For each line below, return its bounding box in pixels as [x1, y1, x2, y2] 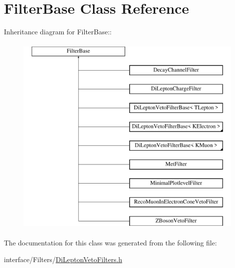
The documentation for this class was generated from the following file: [4, 238, 217, 248]
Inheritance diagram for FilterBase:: [4, 27, 112, 37]
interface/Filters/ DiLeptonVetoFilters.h [4, 254, 122, 264]
